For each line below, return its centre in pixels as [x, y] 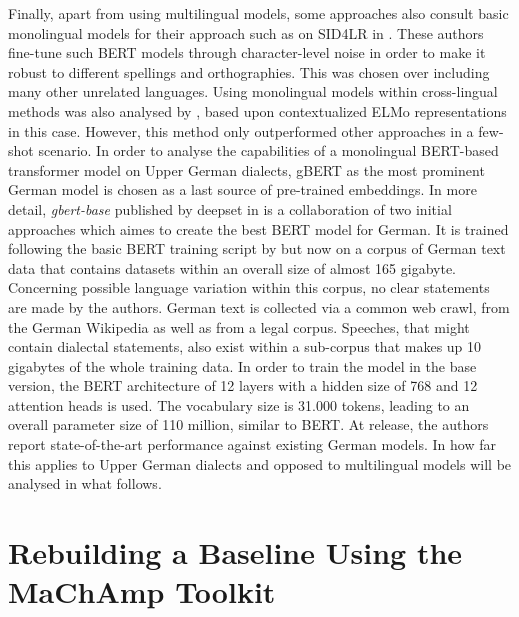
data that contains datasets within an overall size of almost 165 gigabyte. [232, 267]
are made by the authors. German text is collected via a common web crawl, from [259, 306]
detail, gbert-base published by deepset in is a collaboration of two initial [230, 208]
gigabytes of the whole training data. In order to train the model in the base [242, 365]
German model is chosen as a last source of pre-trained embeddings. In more [242, 189]
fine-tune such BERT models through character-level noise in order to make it [247, 52]
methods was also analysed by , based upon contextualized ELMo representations [257, 110]
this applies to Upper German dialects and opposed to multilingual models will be [260, 463]
